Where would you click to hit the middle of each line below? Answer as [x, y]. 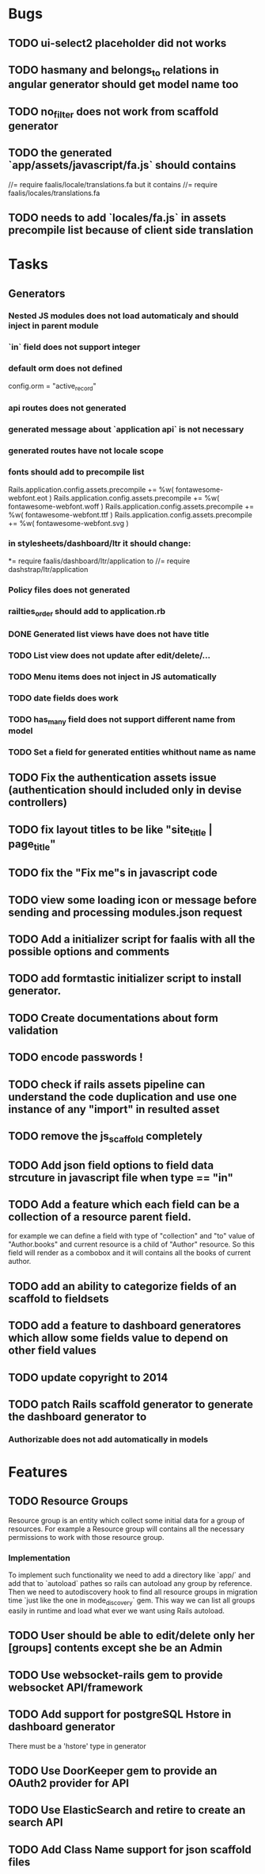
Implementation [40, 1557]
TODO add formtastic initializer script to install [125, 979]
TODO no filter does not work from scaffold [114, 112]
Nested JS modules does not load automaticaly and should [123, 316]
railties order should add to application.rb [87, 612]
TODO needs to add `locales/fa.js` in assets [117, 218]
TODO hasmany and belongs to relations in [114, 71]
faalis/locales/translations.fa [54, 193]
